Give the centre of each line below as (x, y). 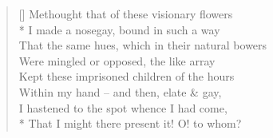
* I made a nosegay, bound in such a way (119, 29)
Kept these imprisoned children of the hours (127, 76)
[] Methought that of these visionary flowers (126, 14)
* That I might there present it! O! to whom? (130, 123)
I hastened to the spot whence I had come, (123, 107)
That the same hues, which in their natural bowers (143, 45)
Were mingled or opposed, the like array (117, 60)
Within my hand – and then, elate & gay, (120, 91)
